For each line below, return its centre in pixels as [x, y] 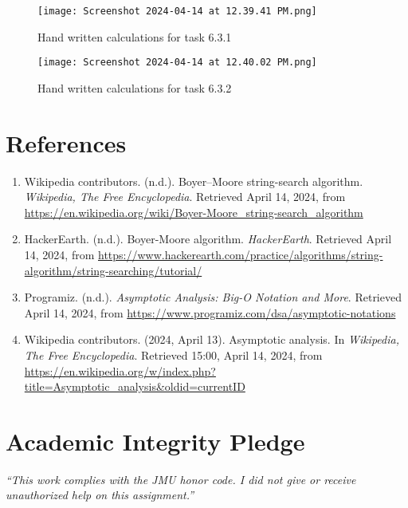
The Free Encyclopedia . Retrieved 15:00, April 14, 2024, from [173, 354]
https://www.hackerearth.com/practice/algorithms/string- [241, 254]
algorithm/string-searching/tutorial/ [113, 270]
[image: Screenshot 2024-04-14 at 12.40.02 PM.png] [177, 63]
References [66, 142]
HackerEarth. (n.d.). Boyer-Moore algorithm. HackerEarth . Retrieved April [208, 239]
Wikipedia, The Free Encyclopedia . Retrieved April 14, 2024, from [185, 197]
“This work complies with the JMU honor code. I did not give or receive [181, 479]
